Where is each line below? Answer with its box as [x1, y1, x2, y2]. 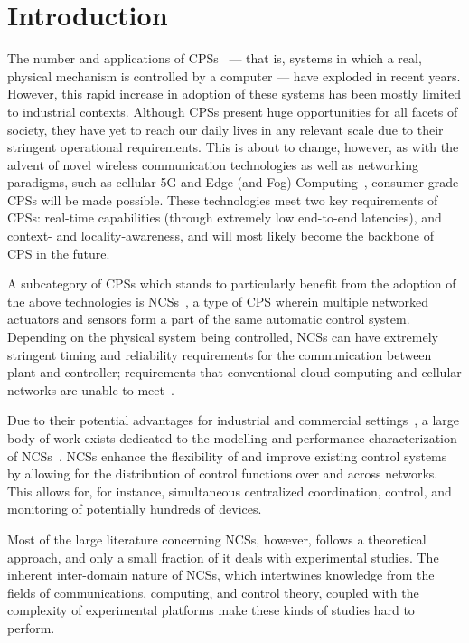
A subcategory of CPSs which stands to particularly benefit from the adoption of [7, 274, 456, 293]
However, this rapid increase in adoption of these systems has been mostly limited [7, 84, 461, 103]
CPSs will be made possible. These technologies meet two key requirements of [7, 190, 438, 209]
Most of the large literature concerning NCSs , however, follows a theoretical [7, 529, 427, 548]
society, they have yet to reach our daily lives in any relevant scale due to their [7, 119, 444, 138]
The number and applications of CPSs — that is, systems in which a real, [7, 49, 422, 68]
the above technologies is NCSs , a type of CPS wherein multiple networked [7, 291, 429, 310]
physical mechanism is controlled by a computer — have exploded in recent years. [7, 66, 461, 85]
